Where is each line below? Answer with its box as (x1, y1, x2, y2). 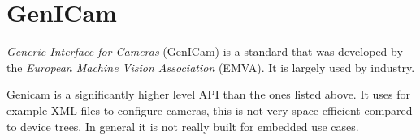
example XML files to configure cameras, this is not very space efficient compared (6, 101, 413, 118)
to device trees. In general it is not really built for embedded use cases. (6, 117, 359, 134)
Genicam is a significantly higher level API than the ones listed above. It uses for (6, 86, 411, 103)
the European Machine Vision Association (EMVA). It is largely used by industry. (6, 58, 415, 75)
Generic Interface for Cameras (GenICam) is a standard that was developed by (6, 43, 403, 60)
